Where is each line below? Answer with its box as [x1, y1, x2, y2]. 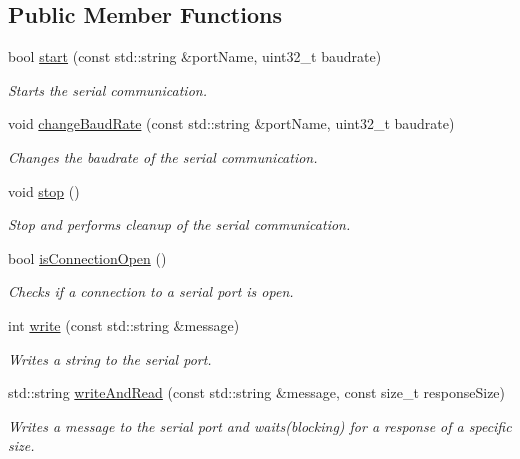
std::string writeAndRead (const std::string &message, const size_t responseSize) [8, 382, 506, 403]
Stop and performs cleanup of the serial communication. [8, 214, 351, 235]
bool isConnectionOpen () [8, 247, 167, 268]
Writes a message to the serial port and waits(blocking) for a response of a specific [8, 415, 512, 436]
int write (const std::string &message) [8, 314, 240, 335]
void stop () [8, 180, 80, 201]
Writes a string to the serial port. [8, 348, 212, 369]
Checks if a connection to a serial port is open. [8, 281, 294, 302]
